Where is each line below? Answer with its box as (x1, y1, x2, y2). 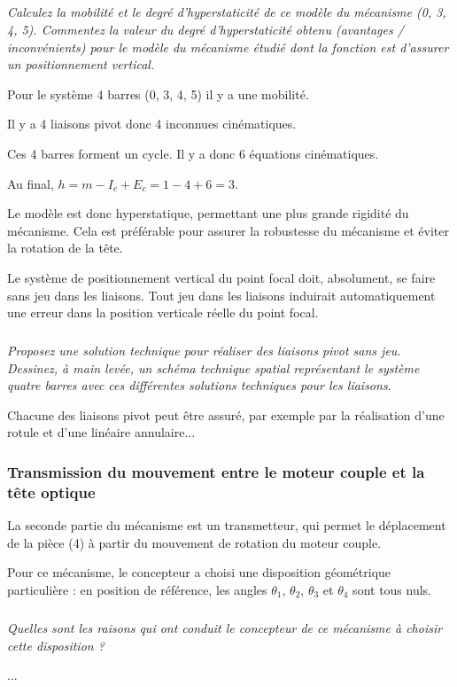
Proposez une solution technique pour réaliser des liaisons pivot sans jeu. (7, 341, 401, 360)
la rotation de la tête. (7, 238, 123, 257)
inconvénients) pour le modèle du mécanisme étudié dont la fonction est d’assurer (7, 37, 449, 56)
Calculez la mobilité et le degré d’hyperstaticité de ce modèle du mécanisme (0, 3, (7, 3, 446, 21)
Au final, (7, 174, 54, 192)
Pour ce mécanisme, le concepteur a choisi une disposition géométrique (7, 563, 391, 582)
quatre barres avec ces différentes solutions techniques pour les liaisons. (7, 376, 391, 394)
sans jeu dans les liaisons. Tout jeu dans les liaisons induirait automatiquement (7, 285, 436, 304)
